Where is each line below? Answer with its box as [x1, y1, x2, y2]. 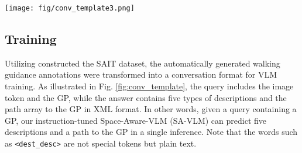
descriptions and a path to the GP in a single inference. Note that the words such [5, 126, 298, 138]
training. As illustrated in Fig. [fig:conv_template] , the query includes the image [5, 80, 294, 92]
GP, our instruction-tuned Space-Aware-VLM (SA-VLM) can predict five [5, 114, 267, 126]
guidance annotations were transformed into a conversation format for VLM [5, 68, 277, 81]
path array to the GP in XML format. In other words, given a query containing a [5, 103, 297, 115]
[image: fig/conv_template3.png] [5, 4, 135, 12]
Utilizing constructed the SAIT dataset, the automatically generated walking [5, 57, 280, 69]
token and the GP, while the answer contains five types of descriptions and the [5, 91, 287, 103]
